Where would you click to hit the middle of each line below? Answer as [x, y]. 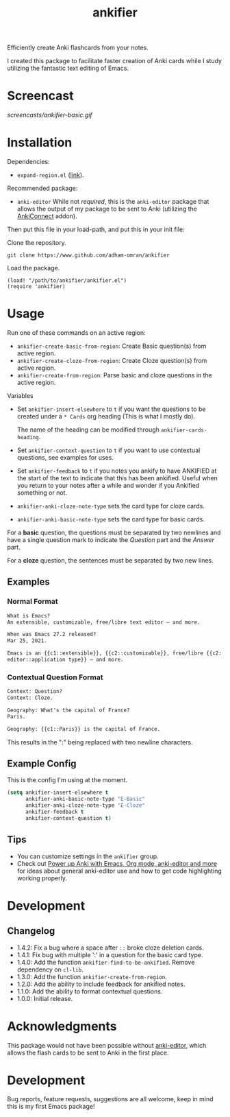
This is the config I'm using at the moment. [67, 780]
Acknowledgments [62, 1026]
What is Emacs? [29, 615]
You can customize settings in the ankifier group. [88, 856]
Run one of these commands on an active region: [76, 333]
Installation [40, 143]
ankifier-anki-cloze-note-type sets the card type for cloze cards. [111, 506]
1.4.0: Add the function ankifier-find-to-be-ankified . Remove [106, 962]
